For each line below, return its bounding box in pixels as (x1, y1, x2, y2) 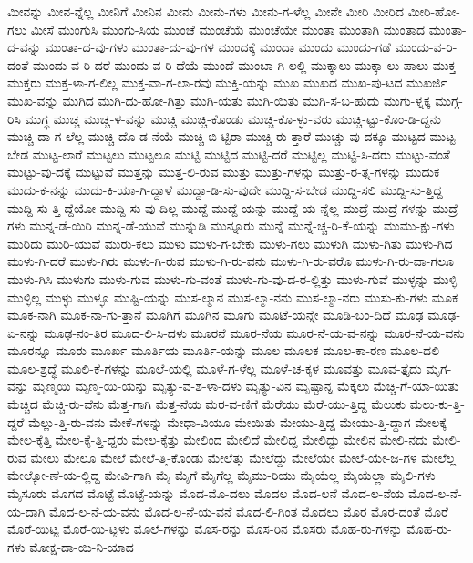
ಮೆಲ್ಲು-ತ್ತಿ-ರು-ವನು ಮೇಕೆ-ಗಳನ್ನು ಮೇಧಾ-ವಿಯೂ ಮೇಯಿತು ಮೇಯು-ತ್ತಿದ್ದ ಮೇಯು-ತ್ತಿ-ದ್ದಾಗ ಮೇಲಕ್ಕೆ (27, 412, 447, 431)
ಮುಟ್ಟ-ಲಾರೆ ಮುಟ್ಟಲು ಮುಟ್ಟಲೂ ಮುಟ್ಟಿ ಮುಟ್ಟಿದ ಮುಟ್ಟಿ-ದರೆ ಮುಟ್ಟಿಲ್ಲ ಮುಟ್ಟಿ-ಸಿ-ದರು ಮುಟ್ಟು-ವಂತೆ (32, 144, 450, 163)
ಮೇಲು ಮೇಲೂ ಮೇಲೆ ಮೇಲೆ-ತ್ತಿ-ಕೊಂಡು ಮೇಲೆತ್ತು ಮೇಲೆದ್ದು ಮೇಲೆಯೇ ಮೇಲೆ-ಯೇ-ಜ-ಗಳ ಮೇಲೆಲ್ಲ (30, 447, 457, 466)
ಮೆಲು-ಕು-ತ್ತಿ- (409, 394, 466, 414)
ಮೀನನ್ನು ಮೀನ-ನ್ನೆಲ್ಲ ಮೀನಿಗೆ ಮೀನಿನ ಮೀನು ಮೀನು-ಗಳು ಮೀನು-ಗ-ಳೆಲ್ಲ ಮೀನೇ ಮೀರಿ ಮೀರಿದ (7, 2, 404, 20)
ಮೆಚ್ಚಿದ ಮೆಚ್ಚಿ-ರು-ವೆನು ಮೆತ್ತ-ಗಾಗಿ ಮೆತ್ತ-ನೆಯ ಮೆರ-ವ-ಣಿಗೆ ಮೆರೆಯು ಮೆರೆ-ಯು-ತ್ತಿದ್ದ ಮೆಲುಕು (7, 394, 406, 414)
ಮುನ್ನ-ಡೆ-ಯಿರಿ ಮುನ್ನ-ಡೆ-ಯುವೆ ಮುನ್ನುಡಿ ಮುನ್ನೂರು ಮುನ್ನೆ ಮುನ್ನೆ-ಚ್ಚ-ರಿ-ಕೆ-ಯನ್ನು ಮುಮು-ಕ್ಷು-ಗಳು (29, 216, 455, 235)
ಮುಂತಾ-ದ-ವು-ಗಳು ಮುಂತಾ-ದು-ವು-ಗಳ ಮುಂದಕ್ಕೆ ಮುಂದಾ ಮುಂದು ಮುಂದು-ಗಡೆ (45, 37, 391, 56)
